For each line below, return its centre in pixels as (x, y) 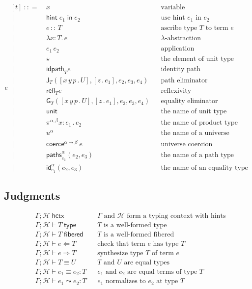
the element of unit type (197, 59)
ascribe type (179, 28)
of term (163, 253)
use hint (173, 18)
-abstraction (183, 39)
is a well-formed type (135, 225)
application (178, 49)
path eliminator (184, 81)
